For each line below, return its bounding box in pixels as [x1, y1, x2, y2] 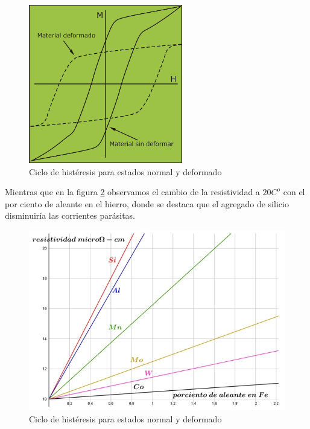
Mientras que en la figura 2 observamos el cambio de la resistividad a [5, 185, 260, 198]
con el [283, 185, 305, 198]
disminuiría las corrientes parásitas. [5, 209, 135, 222]
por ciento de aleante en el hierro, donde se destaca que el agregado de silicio [5, 197, 289, 210]
